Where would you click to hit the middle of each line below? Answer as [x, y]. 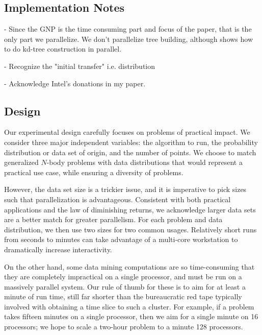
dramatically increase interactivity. [58, 249]
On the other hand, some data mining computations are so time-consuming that [129, 266]
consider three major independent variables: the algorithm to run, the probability [131, 142]
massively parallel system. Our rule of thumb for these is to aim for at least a [125, 286]
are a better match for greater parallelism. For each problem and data [113, 219]
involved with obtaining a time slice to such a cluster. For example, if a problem [129, 306]
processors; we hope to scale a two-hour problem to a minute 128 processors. [124, 327]
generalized [21, 162]
